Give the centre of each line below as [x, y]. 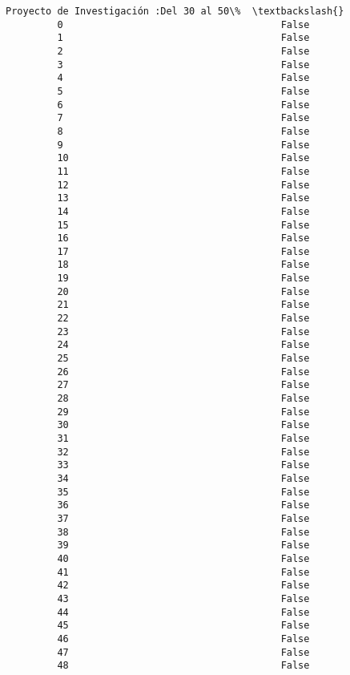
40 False [183, 558]
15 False [183, 225]
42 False [183, 586]
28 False [183, 399]
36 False [183, 505]
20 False [183, 291]
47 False [183, 652]
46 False [183, 639]
